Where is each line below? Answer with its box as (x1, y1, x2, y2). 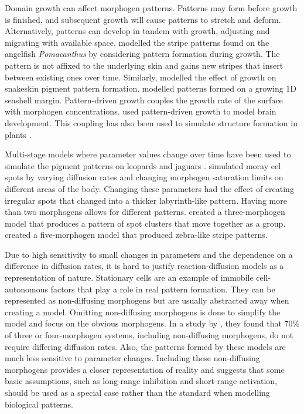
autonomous (5, 282, 48, 295)
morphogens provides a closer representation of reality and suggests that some (5, 363, 285, 375)
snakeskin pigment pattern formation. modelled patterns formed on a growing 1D (5, 82, 297, 95)
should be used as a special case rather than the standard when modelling (5, 386, 270, 398)
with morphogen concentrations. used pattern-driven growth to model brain (5, 105, 276, 117)
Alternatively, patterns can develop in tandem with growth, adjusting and (5, 25, 270, 37)
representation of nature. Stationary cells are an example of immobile (5, 271, 254, 284)
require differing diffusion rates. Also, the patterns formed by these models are (5, 340, 286, 352)
